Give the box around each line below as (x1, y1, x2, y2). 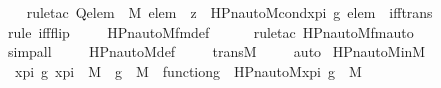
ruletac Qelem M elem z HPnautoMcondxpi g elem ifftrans (26, 2, 433, 22)
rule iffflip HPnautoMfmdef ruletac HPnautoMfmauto (7, 21, 414, 42)
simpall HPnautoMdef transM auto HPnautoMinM (7, 41, 426, 62)
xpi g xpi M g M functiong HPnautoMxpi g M (14, 60, 362, 81)
